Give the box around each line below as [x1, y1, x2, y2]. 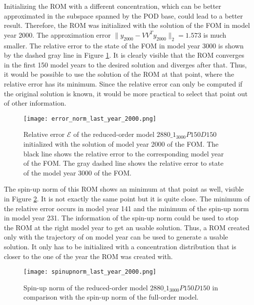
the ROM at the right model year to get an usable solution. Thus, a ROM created [4, 222, 250, 232]
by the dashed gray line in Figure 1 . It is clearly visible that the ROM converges [4, 50, 245, 60]
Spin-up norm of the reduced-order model [23, 282, 148, 292]
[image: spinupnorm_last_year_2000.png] [23, 268, 157, 276]
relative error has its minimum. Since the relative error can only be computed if [4, 78, 243, 88]
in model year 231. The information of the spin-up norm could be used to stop [4, 213, 239, 223]
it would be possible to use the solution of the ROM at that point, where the [4, 69, 234, 79]
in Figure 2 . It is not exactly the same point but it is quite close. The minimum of [4, 193, 250, 203]
